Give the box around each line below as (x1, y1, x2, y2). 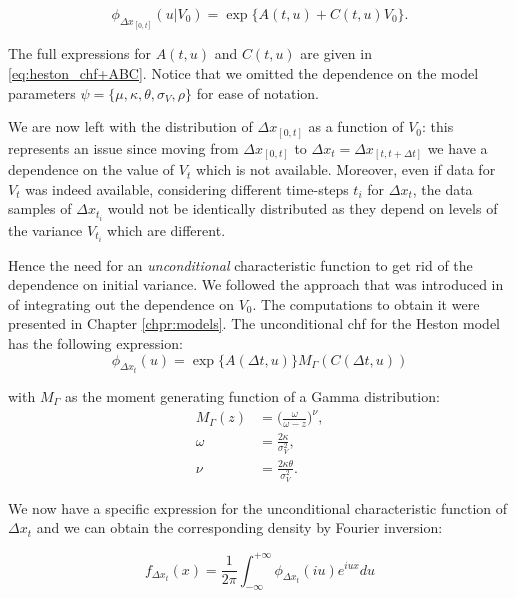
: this (422, 116, 454, 137)
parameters (8, 82, 76, 103)
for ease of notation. (196, 82, 319, 103)
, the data (412, 178, 473, 199)
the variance (8, 219, 83, 240)
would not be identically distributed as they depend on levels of (107, 198, 498, 219)
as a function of (308, 116, 404, 137)
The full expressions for (8, 43, 152, 64)
